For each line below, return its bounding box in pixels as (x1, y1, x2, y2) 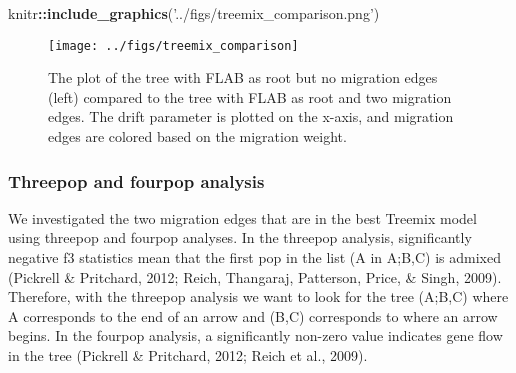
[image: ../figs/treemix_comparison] (48, 38, 299, 53)
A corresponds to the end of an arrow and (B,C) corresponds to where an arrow (8, 305, 498, 326)
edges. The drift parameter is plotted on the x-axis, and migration (48, 106, 454, 127)
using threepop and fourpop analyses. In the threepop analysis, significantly (8, 227, 472, 248)
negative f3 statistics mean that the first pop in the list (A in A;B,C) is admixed (8, 247, 502, 268)
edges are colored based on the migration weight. (48, 126, 347, 147)
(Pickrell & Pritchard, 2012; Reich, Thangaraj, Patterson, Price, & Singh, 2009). (8, 266, 502, 287)
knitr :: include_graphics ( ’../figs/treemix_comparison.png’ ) (8, 3, 380, 23)
